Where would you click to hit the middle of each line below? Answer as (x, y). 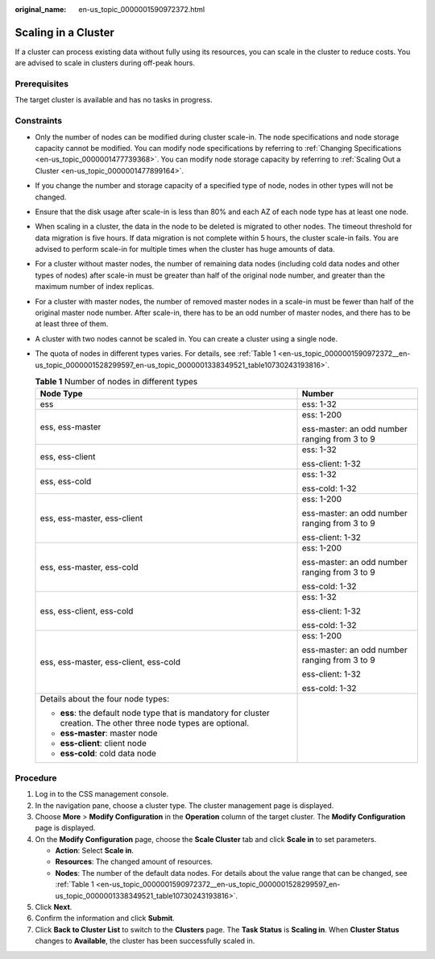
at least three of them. (72, 324)
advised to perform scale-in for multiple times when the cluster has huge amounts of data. (185, 249)
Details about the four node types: (105, 699)
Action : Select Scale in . (95, 851)
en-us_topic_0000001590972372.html (142, 9)
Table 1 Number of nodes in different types (116, 382)
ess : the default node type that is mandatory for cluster (165, 713)
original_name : (41, 9)
